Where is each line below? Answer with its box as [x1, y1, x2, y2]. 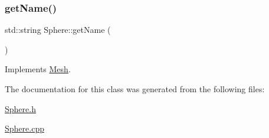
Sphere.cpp [5, 122, 44, 134]
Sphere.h [5, 102, 36, 115]
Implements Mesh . [5, 63, 71, 75]
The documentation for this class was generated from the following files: [5, 83, 265, 95]
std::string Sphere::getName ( [5, 23, 111, 36]
